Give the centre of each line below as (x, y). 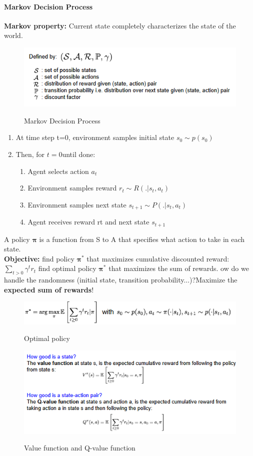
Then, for (30, 154)
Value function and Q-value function (80, 448)
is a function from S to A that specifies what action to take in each (142, 239)
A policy (17, 239)
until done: (79, 154)
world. (13, 35)
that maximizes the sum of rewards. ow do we (179, 268)
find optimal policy (67, 268)
